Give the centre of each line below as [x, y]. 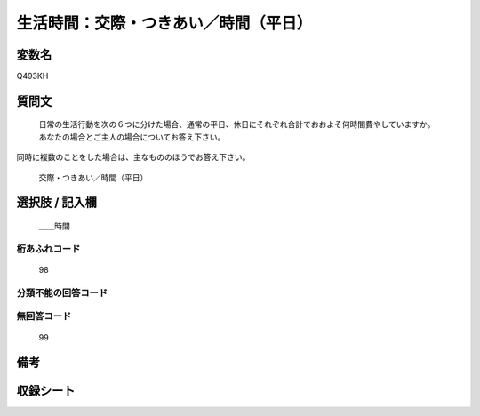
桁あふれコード [48, 249]
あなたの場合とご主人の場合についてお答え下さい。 [132, 137]
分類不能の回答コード [62, 292]
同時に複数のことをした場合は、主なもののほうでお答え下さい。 [133, 157]
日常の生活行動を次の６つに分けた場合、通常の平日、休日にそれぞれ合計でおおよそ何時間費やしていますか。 [237, 124]
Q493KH [32, 76]
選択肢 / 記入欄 [57, 203]
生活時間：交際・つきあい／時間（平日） [164, 23]
